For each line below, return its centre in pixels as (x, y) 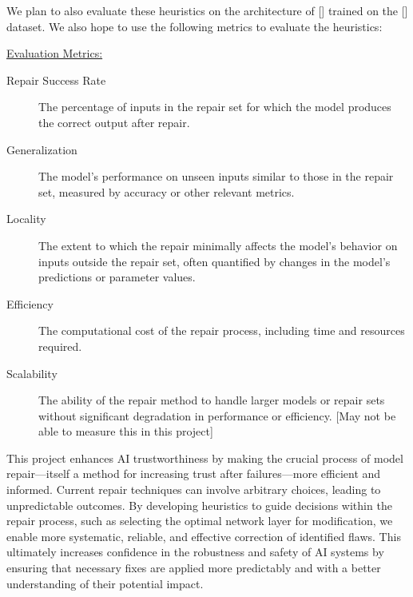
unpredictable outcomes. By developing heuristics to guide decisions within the (199, 505)
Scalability (32, 373)
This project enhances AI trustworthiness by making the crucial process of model (205, 458)
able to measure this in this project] (126, 431)
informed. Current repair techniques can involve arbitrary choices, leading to (194, 490)
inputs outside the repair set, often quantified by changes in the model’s (214, 261)
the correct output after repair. (114, 122)
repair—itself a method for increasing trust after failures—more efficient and (194, 474)
